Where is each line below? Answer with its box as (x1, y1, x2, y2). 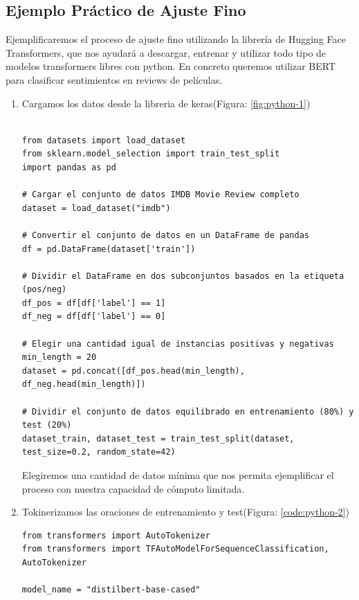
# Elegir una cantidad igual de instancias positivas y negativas (21, 338, 334, 349)
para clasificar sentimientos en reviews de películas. (6, 72, 223, 87)
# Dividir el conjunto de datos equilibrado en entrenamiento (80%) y (21, 406, 354, 417)
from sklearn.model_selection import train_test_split (21, 149, 280, 159)
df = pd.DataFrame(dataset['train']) (21, 244, 196, 254)
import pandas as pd (21, 162, 116, 172)
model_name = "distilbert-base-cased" (21, 585, 201, 595)
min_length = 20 (21, 352, 97, 363)
